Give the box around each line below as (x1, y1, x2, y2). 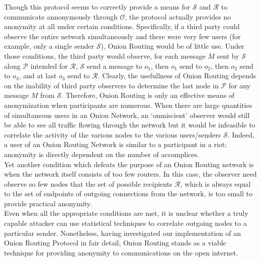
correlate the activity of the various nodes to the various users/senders (4, 129, 221, 140)
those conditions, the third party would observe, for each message (4, 50, 206, 61)
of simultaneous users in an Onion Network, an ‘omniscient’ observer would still (4, 109, 250, 120)
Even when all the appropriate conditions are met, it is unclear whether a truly (4, 208, 248, 218)
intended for (30, 60, 68, 71)
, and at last (19, 70, 57, 81)
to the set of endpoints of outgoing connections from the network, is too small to (4, 188, 252, 199)
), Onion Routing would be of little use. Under (101, 41, 244, 51)
